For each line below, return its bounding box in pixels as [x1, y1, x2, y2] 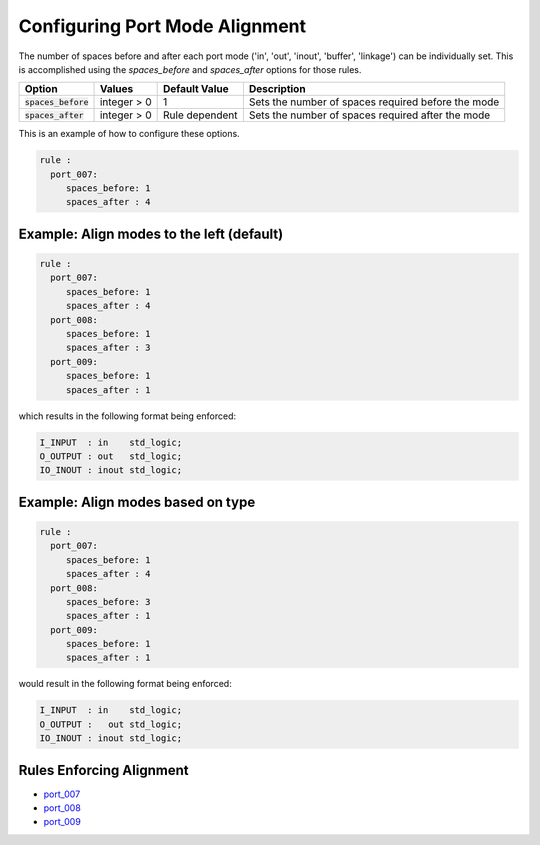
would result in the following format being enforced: [18, 678, 232, 690]
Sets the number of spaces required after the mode [248, 108, 491, 122]
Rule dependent [163, 108, 238, 122]
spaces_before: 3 [65, 596, 151, 607]
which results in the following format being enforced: [18, 410, 237, 422]
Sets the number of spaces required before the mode [248, 95, 500, 109]
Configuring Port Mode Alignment [18, 15, 307, 37]
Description [248, 82, 306, 96]
